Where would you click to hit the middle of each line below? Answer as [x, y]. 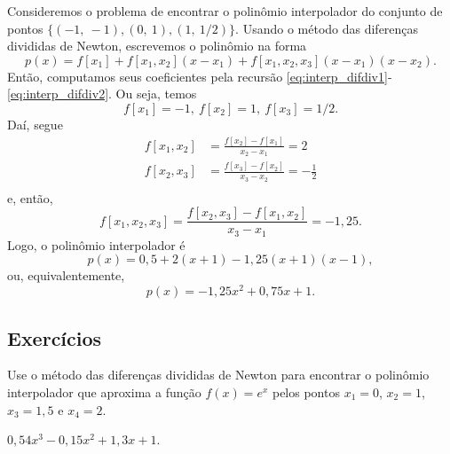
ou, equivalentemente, [66, 275]
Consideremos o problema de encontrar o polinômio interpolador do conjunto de [225, 11]
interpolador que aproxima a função [104, 391]
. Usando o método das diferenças [327, 28]
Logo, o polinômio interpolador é [96, 244]
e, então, [30, 197]
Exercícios [55, 337]
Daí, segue [35, 124]
